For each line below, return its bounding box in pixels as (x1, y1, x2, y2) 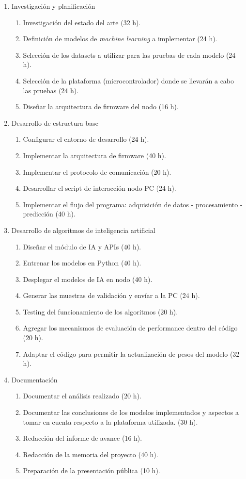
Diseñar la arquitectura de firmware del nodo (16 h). (23, 101, 179, 112)
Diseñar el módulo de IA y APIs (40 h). (23, 241, 141, 251)
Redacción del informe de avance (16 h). (23, 433, 142, 443)
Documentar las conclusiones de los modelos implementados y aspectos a (23, 407, 239, 417)
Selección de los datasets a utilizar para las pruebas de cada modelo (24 (23, 50, 236, 60)
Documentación (11, 374, 58, 384)
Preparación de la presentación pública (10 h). (23, 465, 160, 476)
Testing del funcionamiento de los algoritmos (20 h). (23, 306, 178, 316)
